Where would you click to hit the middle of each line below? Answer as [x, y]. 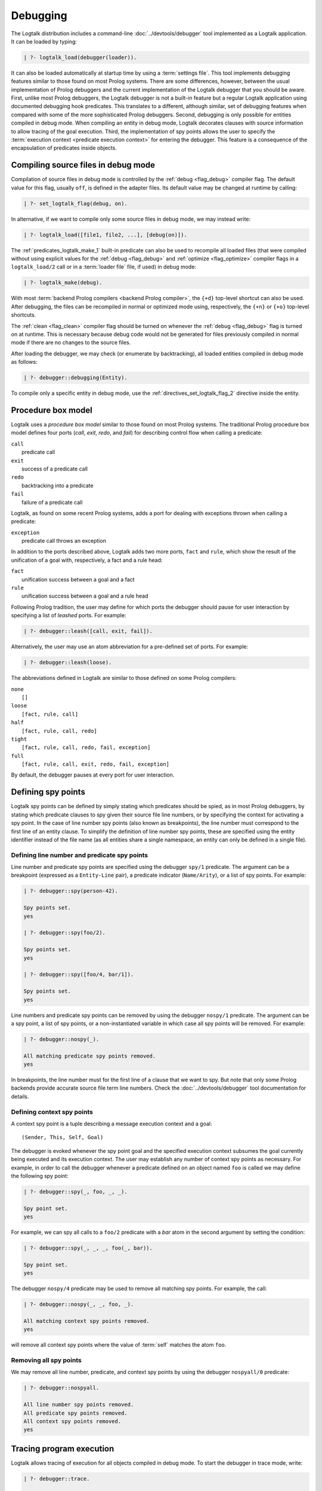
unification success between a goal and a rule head [85, 596]
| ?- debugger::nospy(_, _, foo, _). [79, 1304]
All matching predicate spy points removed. [90, 1056]
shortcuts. [24, 315]
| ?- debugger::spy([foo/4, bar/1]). [79, 975]
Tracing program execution [63, 1448]
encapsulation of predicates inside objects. [64, 148]
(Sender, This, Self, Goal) [63, 1137]
